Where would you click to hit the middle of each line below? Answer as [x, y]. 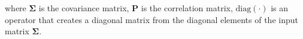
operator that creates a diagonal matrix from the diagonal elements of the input [151, 19]
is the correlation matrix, [187, 8]
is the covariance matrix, [84, 8]
